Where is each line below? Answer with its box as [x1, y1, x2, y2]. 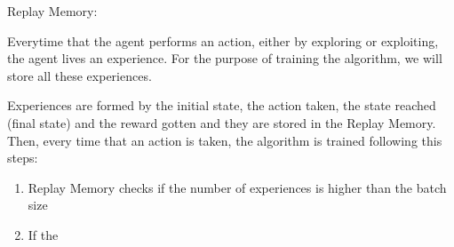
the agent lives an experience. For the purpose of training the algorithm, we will [7, 49, 442, 68]
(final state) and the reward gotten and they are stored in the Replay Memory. [7, 113, 436, 131]
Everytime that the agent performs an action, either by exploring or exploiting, [7, 31, 439, 50]
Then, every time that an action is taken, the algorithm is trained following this [7, 131, 442, 149]
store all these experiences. [7, 66, 152, 84]
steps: [7, 148, 38, 167]
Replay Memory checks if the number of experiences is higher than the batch [28, 178, 447, 196]
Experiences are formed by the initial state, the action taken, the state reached [7, 96, 436, 115]
